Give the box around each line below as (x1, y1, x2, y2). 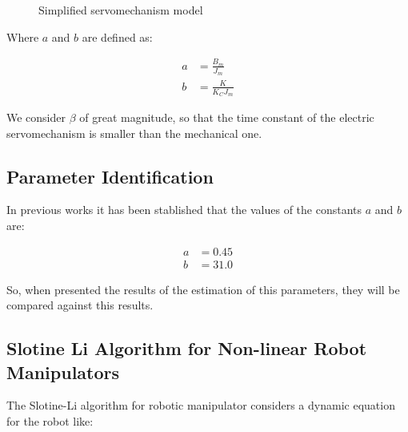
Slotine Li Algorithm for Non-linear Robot (6, 336, 367, 361)
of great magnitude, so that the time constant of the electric (79, 108, 374, 125)
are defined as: (82, 28, 153, 45)
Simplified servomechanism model (38, 2, 203, 18)
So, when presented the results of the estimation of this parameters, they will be (6, 281, 400, 297)
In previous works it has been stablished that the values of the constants (6, 201, 362, 218)
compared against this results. (6, 297, 154, 313)
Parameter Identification (6, 164, 214, 188)
